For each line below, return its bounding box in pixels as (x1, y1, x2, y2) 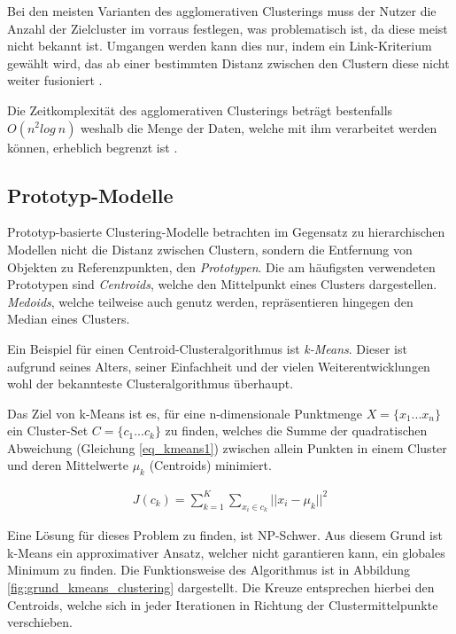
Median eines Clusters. (7, 309, 130, 328)
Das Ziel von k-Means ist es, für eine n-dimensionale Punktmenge (7, 403, 362, 422)
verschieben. (7, 613, 73, 631)
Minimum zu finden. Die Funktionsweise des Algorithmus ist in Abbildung (7, 560, 411, 579)
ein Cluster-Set (7, 421, 89, 440)
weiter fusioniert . (7, 71, 103, 90)
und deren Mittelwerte (7, 456, 128, 474)
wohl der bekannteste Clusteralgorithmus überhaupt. (7, 374, 294, 393)
